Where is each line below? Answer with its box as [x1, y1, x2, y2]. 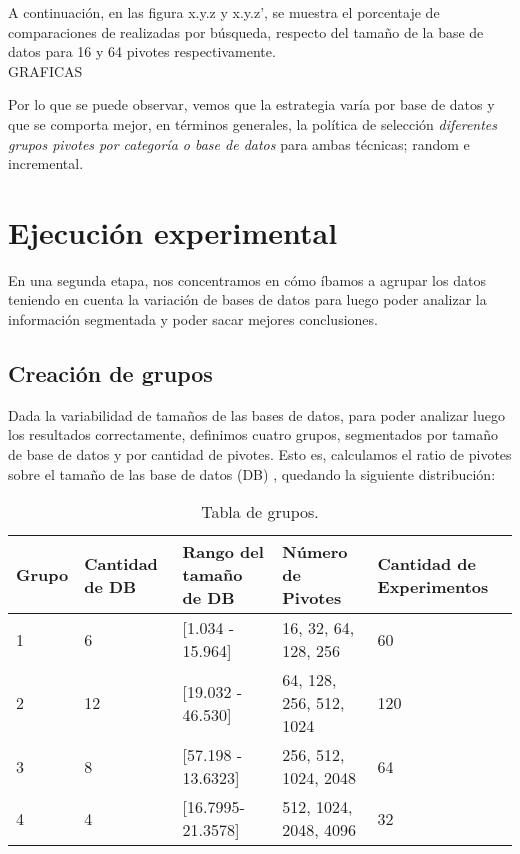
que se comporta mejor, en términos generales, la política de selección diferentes [8, 113, 498, 134]
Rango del [182, 540, 264, 564]
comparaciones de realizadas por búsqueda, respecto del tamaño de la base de [8, 21, 484, 42]
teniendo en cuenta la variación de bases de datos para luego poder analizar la [8, 289, 487, 310]
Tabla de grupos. [201, 500, 319, 524]
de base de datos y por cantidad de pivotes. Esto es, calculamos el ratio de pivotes [8, 444, 512, 465]
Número [282, 540, 348, 564]
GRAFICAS [8, 60, 83, 81]
